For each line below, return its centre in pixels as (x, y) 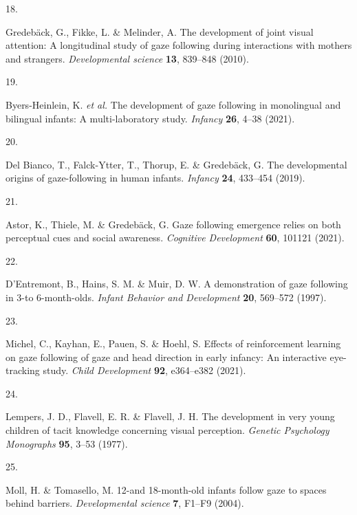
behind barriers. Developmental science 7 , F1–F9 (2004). (125, 503)
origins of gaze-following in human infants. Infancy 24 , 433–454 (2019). (155, 178)
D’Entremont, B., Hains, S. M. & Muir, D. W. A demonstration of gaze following (177, 284)
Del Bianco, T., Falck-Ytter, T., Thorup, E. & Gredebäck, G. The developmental (176, 164)
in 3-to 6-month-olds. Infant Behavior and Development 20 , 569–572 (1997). (166, 297)
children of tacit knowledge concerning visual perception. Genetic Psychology (167, 430)
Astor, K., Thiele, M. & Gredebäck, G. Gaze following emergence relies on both (173, 224)
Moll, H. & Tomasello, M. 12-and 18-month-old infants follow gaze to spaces (166, 489)
